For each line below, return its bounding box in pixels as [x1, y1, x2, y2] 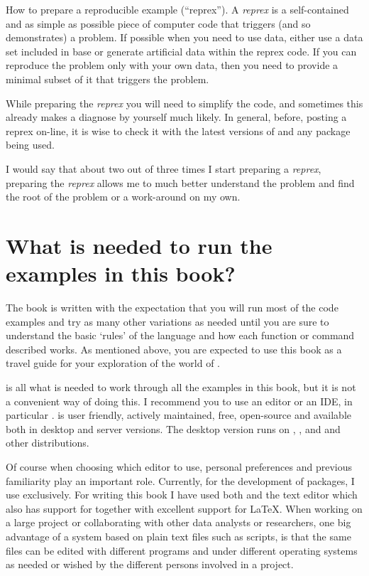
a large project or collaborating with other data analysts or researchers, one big [6, 515, 351, 530]
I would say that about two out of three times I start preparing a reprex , [6, 161, 321, 176]
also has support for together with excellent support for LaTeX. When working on [6, 501, 363, 516]
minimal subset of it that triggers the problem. [6, 71, 209, 86]
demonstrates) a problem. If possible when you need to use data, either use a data [6, 30, 363, 45]
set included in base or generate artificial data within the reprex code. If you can [6, 43, 357, 58]
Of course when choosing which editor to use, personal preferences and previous [6, 459, 352, 474]
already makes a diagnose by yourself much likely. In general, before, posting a [6, 110, 347, 124]
